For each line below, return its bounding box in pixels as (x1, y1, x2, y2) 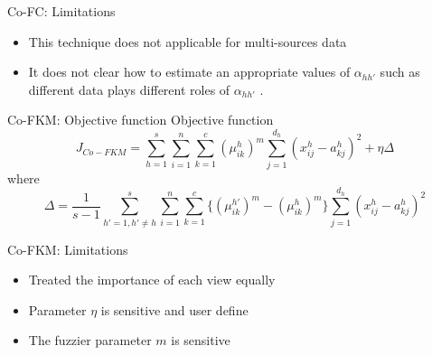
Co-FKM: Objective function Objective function (7, 110, 274, 129)
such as (380, 62, 420, 81)
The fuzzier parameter (28, 331, 152, 350)
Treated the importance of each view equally (28, 270, 276, 289)
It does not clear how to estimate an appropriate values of (28, 62, 351, 81)
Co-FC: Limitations (7, 2, 116, 20)
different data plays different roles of (28, 79, 230, 98)
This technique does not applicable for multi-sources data (28, 32, 347, 51)
